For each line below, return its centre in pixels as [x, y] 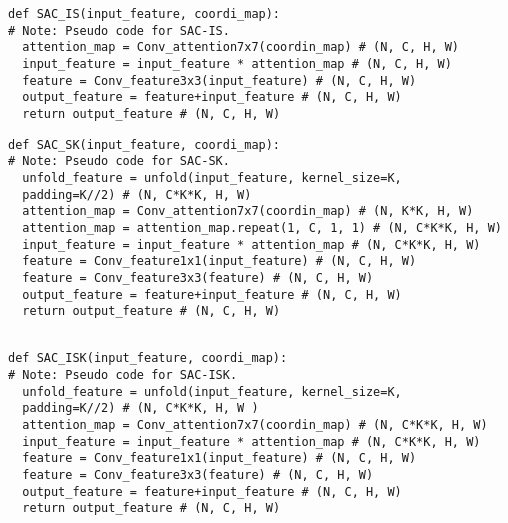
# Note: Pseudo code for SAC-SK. [119, 161]
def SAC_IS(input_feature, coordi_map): [144, 14]
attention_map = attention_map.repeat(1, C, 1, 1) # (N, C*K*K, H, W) [262, 227]
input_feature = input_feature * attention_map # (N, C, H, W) [237, 63]
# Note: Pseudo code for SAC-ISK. [123, 375]
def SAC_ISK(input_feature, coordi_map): [148, 358]
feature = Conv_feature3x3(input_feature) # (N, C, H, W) [219, 80]
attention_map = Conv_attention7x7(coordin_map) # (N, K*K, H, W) [248, 211]
